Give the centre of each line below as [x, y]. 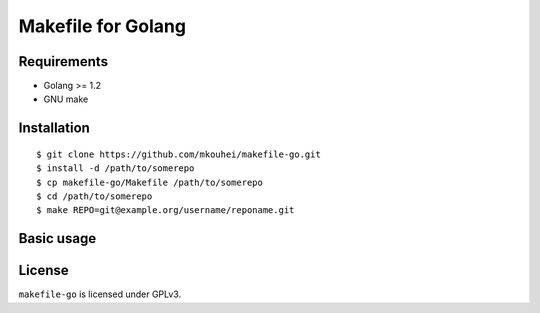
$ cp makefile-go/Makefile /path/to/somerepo [150, 182]
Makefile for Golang [102, 26]
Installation [54, 128]
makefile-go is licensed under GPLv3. [100, 294]
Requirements [63, 61]
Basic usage [57, 238]
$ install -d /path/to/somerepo [115, 168]
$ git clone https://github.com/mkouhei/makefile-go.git [179, 154]
